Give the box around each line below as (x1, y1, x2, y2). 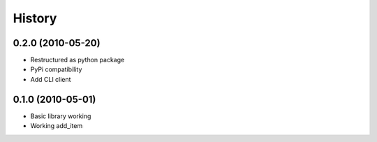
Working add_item (30, 122, 83, 130)
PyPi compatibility (30, 65, 82, 73)
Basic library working (30, 112, 91, 120)
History (13, 10, 57, 26)
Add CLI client (30, 75, 71, 83)
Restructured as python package (30, 56, 125, 64)
